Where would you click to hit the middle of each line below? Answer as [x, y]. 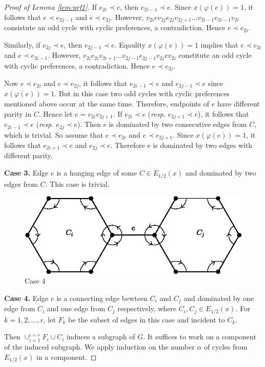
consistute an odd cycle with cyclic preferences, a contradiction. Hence [115, 27]
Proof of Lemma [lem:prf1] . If [50, 7]
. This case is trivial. [77, 183]
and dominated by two [221, 173]
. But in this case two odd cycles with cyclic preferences [142, 93]
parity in [18, 113]
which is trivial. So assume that [54, 134]
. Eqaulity [130, 44]
